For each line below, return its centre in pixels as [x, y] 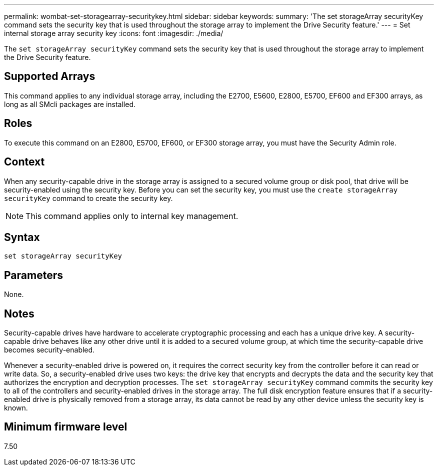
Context [24, 162]
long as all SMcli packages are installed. [70, 104]
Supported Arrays [50, 76]
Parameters [33, 275]
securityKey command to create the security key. [88, 198]
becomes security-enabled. [49, 350]
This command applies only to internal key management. [132, 216]
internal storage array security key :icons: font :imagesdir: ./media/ [114, 33]
